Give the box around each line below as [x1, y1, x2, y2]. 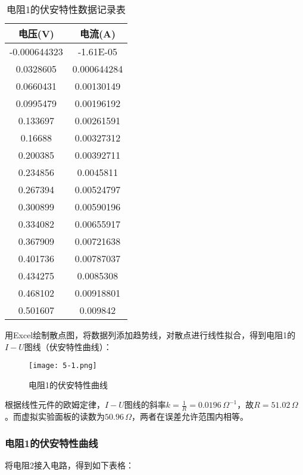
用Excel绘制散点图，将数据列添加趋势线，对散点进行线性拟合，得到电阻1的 [5, 329, 296, 341]
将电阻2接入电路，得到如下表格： [5, 459, 134, 471]
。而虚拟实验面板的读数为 [5, 410, 105, 423]
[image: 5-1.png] [29, 361, 97, 370]
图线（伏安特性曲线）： [24, 340, 112, 353]
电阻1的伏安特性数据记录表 [7, 2, 126, 16]
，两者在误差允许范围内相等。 [132, 410, 249, 423]
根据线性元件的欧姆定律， [5, 398, 105, 411]
